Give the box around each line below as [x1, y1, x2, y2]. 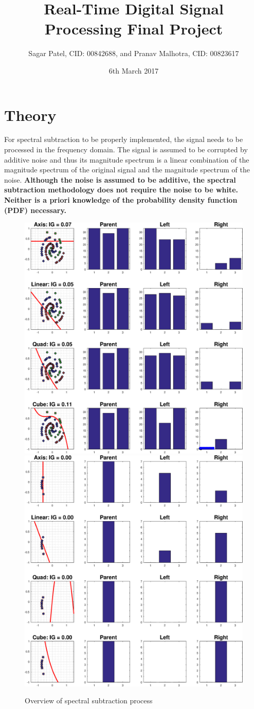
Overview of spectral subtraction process [25, 695, 153, 706]
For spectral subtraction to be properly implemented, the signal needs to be [4, 134, 243, 145]
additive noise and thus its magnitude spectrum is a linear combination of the [4, 154, 249, 165]
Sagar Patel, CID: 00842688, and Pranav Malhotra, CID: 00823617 [28, 48, 239, 59]
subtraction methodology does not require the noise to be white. [4, 184, 239, 195]
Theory [4, 104, 57, 125]
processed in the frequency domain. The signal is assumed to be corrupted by [4, 144, 248, 155]
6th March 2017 [108, 65, 159, 76]
